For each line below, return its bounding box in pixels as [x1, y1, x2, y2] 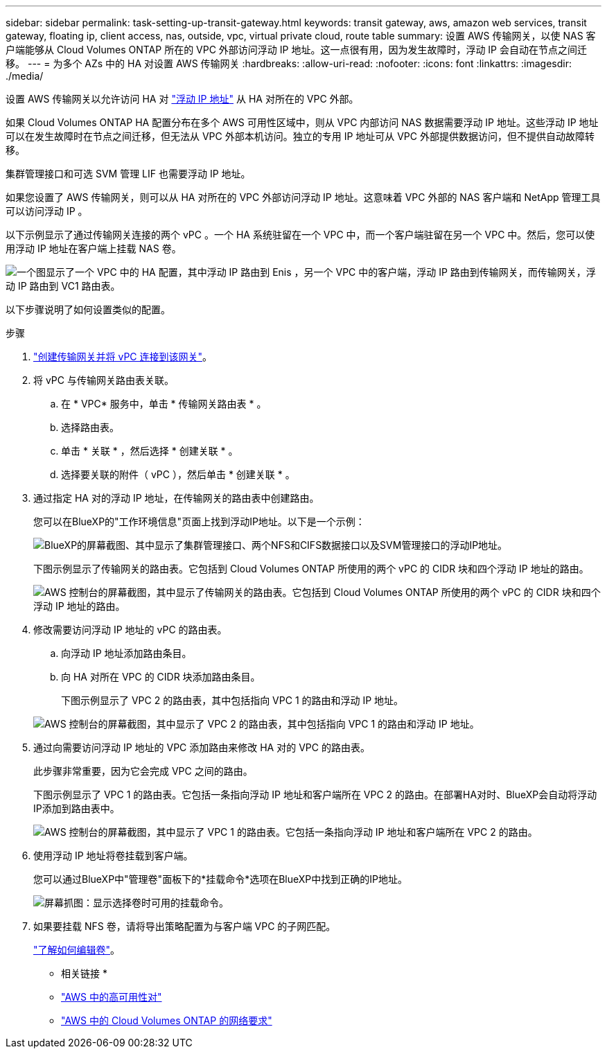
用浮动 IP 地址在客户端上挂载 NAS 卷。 [6, 243, 182, 254]
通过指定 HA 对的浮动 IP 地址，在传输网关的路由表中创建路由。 [33, 492, 319, 504]
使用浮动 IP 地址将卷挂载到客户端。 [33, 850, 193, 861]
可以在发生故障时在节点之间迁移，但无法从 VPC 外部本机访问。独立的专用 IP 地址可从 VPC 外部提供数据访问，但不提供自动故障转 [6, 130, 595, 142]
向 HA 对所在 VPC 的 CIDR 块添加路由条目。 [61, 671, 261, 683]
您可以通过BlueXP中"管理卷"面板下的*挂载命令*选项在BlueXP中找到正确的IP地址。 [33, 873, 407, 885]
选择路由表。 [61, 421, 119, 433]
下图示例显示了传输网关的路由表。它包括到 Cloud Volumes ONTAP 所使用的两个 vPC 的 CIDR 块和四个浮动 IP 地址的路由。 [33, 563, 589, 574]
